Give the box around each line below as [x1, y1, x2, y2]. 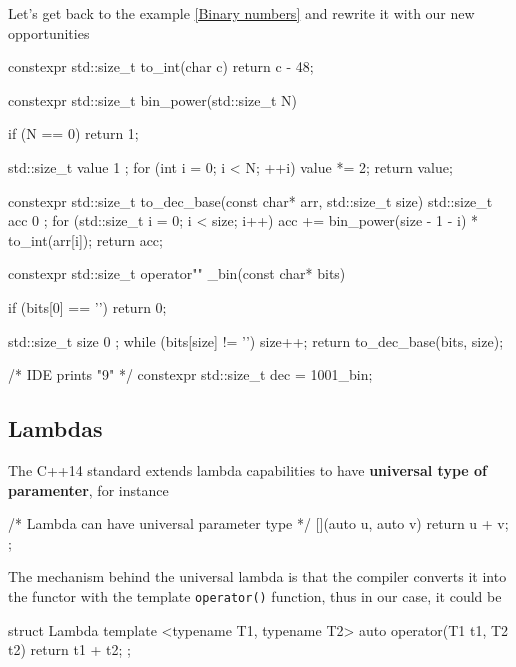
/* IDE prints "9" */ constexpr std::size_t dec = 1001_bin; [8, 364, 373, 385]
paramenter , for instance [8, 479, 169, 500]
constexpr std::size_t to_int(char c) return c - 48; [8, 56, 314, 77]
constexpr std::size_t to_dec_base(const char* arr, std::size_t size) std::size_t [8, 190, 493, 211]
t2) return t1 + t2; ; [8, 639, 131, 660]
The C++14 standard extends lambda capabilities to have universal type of [8, 459, 488, 480]
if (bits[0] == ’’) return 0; [8, 296, 167, 317]
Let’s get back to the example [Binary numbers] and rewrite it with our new [8, 3, 475, 23]
